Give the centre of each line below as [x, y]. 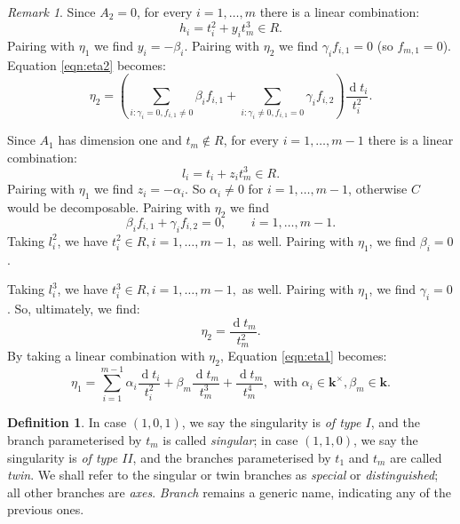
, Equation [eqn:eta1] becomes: [304, 356]
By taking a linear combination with [106, 356]
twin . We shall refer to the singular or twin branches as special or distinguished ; [223, 475]
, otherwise [378, 189]
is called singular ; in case [230, 439]
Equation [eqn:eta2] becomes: [87, 64]
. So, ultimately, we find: [74, 308]
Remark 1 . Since [52, 12]
